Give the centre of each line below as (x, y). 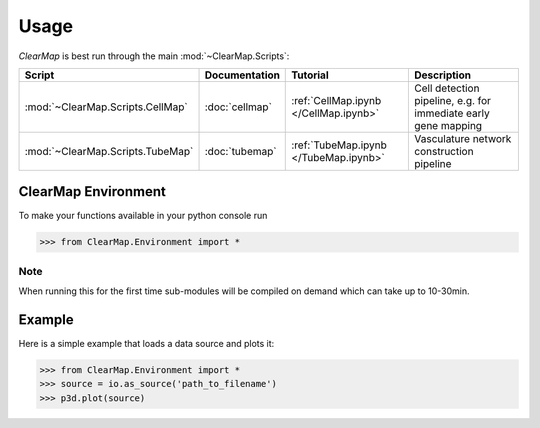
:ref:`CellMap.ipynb (336, 100)
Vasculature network (463, 138)
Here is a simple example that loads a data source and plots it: (146, 344)
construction (444, 151)
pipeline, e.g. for (453, 100)
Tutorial (310, 75)
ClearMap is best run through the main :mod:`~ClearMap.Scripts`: (154, 56)
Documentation (242, 75)
